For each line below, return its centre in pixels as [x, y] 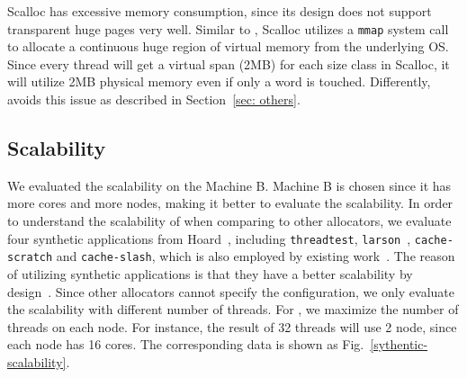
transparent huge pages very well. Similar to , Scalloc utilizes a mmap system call [228, 28]
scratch [30, 258]
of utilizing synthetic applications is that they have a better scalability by [210, 273]
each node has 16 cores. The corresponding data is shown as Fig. [186, 344]
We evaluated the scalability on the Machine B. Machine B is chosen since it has [229, 185]
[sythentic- [399, 344]
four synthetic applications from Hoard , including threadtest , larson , [209, 238]
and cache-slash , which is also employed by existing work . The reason [256, 256]
